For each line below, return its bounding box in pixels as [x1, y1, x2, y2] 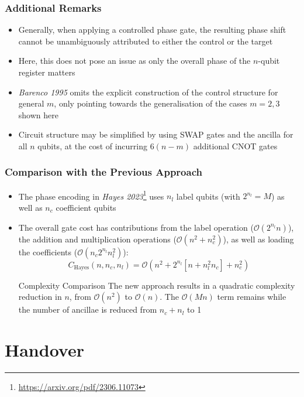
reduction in [18, 290, 62, 303]
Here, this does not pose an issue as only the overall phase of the [18, 54, 251, 67]
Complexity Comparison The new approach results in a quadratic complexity [18, 279, 295, 291]
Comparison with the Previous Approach [5, 165, 202, 179]
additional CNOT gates [193, 139, 278, 152]
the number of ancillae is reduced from [18, 303, 157, 316]
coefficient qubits [56, 201, 116, 214]
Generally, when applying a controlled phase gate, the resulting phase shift [18, 23, 286, 36]
